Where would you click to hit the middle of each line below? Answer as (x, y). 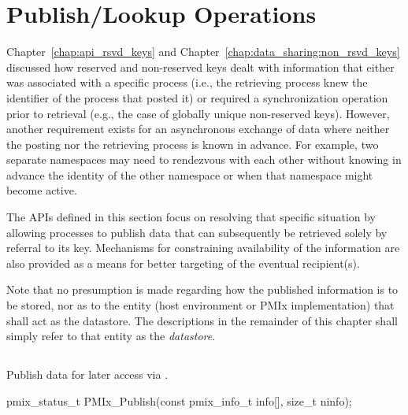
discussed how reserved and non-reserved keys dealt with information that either (200, 67)
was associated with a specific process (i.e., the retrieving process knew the (187, 82)
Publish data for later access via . (87, 374)
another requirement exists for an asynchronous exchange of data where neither (198, 129)
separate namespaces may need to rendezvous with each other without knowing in (204, 159)
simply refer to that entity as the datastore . (111, 336)
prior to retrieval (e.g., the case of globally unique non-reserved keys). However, (198, 113)
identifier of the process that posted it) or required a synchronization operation (197, 97)
